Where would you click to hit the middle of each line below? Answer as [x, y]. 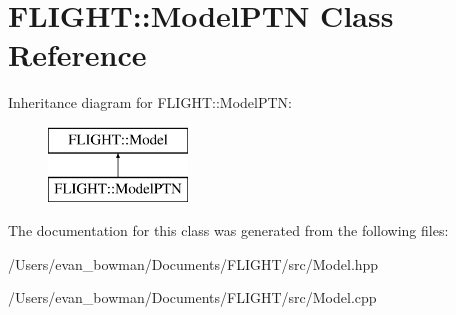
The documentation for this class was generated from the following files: [228, 230]
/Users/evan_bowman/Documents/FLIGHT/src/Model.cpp [192, 297]
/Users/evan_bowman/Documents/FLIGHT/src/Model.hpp [193, 263]
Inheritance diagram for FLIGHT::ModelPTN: [150, 102]
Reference [77, 54]
